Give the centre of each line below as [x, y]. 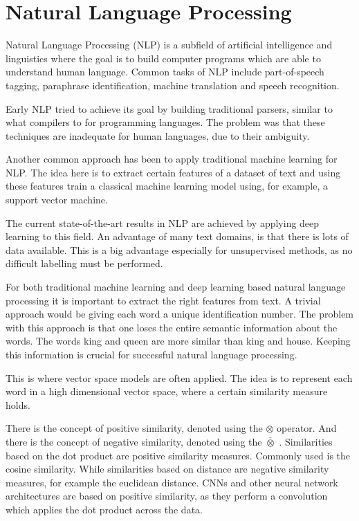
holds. [18, 404]
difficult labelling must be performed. [84, 263]
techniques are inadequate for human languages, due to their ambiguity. [158, 135]
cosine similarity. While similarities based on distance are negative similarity [167, 469]
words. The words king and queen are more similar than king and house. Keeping [178, 341]
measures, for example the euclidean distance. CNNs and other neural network [172, 482]
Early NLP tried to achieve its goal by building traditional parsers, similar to [169, 108]
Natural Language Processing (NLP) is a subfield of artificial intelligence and [169, 45]
